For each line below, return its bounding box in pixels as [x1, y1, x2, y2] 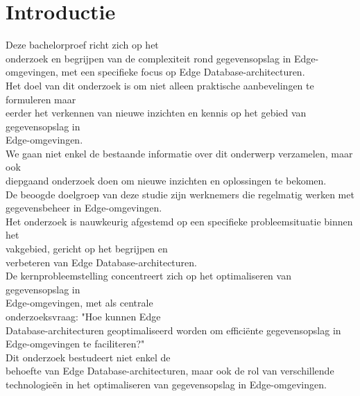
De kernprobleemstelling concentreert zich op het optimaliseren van [6, 268, 291, 283]
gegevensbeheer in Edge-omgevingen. [6, 200, 162, 215]
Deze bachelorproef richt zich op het [6, 37, 159, 52]
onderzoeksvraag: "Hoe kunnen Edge [6, 309, 161, 323]
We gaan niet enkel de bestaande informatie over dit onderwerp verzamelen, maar [6, 146, 353, 160]
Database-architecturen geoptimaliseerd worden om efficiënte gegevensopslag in [6, 322, 341, 337]
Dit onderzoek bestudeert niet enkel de [6, 350, 171, 364]
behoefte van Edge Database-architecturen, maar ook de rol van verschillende [6, 363, 334, 378]
